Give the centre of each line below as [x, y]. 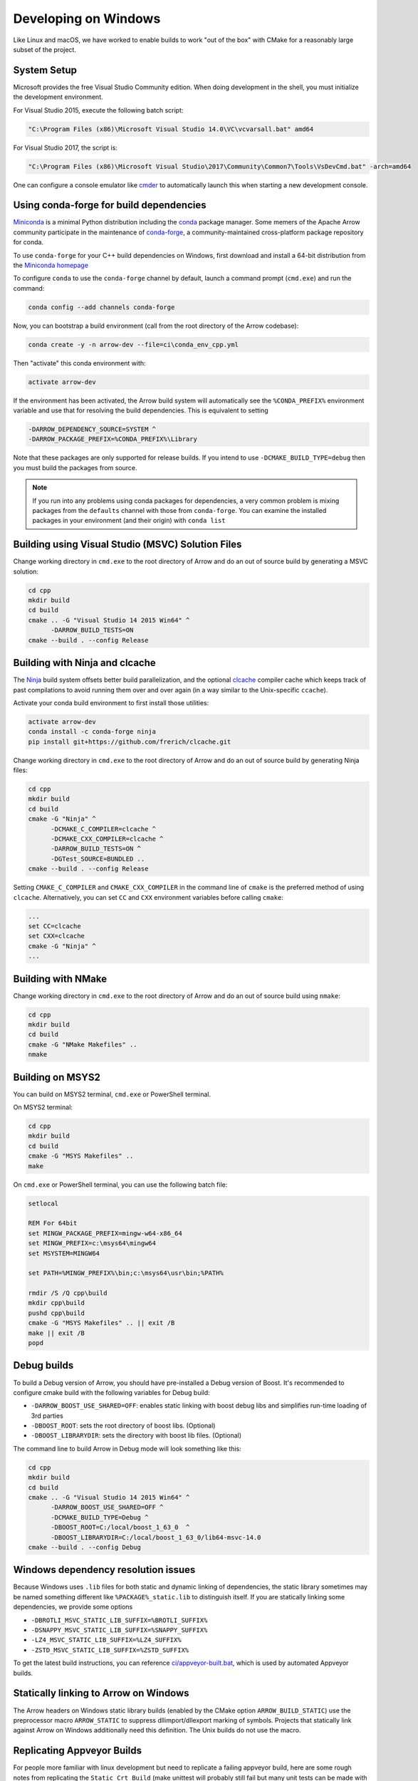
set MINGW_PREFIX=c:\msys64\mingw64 [92, 1243]
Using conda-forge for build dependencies [110, 206]
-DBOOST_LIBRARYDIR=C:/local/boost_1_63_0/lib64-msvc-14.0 [156, 1537]
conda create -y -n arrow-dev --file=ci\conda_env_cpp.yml [133, 344]
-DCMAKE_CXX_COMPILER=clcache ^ [107, 839]
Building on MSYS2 [57, 1077]
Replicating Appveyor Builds [78, 1751]
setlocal [43, 1203]
